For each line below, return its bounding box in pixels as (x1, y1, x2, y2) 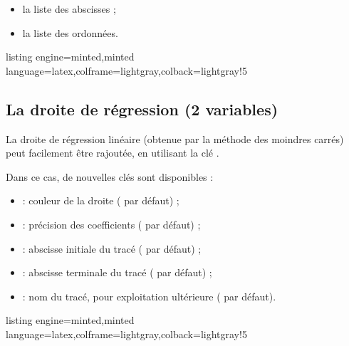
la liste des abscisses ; (22, 1, 116, 16)
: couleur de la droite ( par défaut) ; (22, 193, 179, 208)
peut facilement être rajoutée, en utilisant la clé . (6, 145, 219, 160)
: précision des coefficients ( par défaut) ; (22, 216, 201, 231)
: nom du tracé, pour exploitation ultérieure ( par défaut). (22, 288, 276, 303)
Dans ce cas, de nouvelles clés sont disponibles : (6, 169, 214, 184)
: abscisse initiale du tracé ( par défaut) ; (22, 241, 202, 256)
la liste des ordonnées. (22, 25, 118, 40)
